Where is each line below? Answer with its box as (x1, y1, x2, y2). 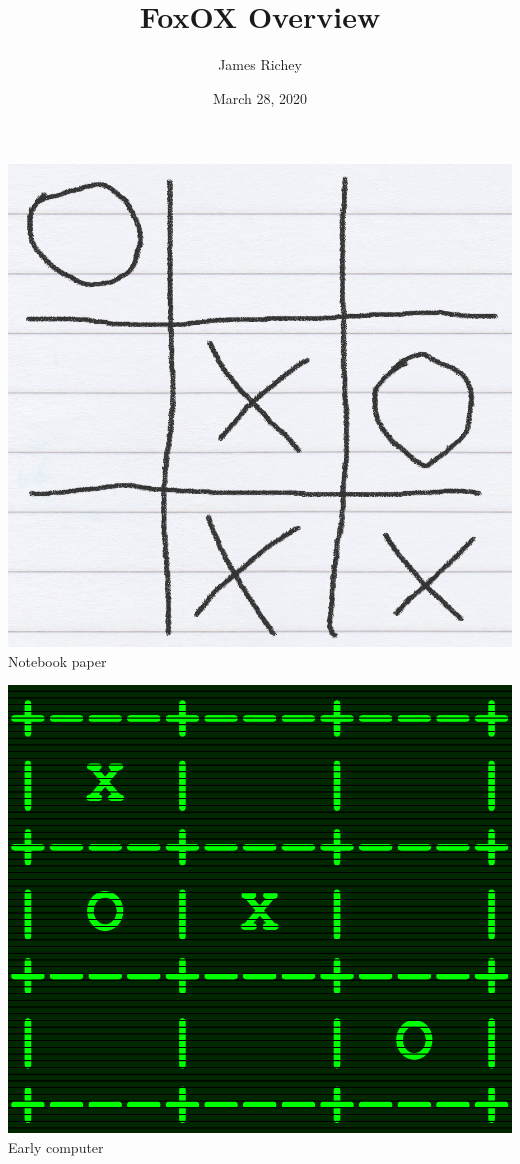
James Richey (218, 54, 302, 75)
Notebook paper (8, 650, 107, 671)
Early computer (8, 1136, 104, 1157)
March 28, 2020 (212, 87, 308, 108)
